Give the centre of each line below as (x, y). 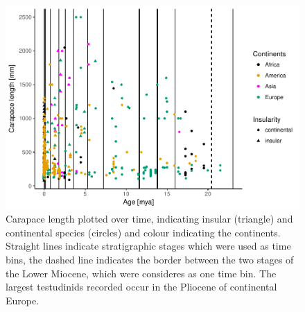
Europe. (23, 300)
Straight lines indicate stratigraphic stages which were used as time (148, 246)
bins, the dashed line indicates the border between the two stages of (150, 259)
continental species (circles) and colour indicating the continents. (143, 232)
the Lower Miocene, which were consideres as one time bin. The (141, 273)
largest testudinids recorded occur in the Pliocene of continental (141, 287)
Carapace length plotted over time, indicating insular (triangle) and (149, 219)
